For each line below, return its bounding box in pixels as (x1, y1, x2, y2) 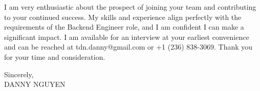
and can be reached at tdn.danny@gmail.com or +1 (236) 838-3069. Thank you (4, 41, 253, 52)
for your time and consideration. (4, 51, 105, 62)
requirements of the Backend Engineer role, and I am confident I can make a (4, 21, 244, 32)
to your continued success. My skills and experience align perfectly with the (4, 11, 242, 22)
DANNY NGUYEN (4, 79, 66, 89)
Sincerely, (4, 69, 34, 79)
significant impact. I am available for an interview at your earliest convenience (4, 31, 249, 42)
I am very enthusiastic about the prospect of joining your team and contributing (4, 2, 256, 12)
